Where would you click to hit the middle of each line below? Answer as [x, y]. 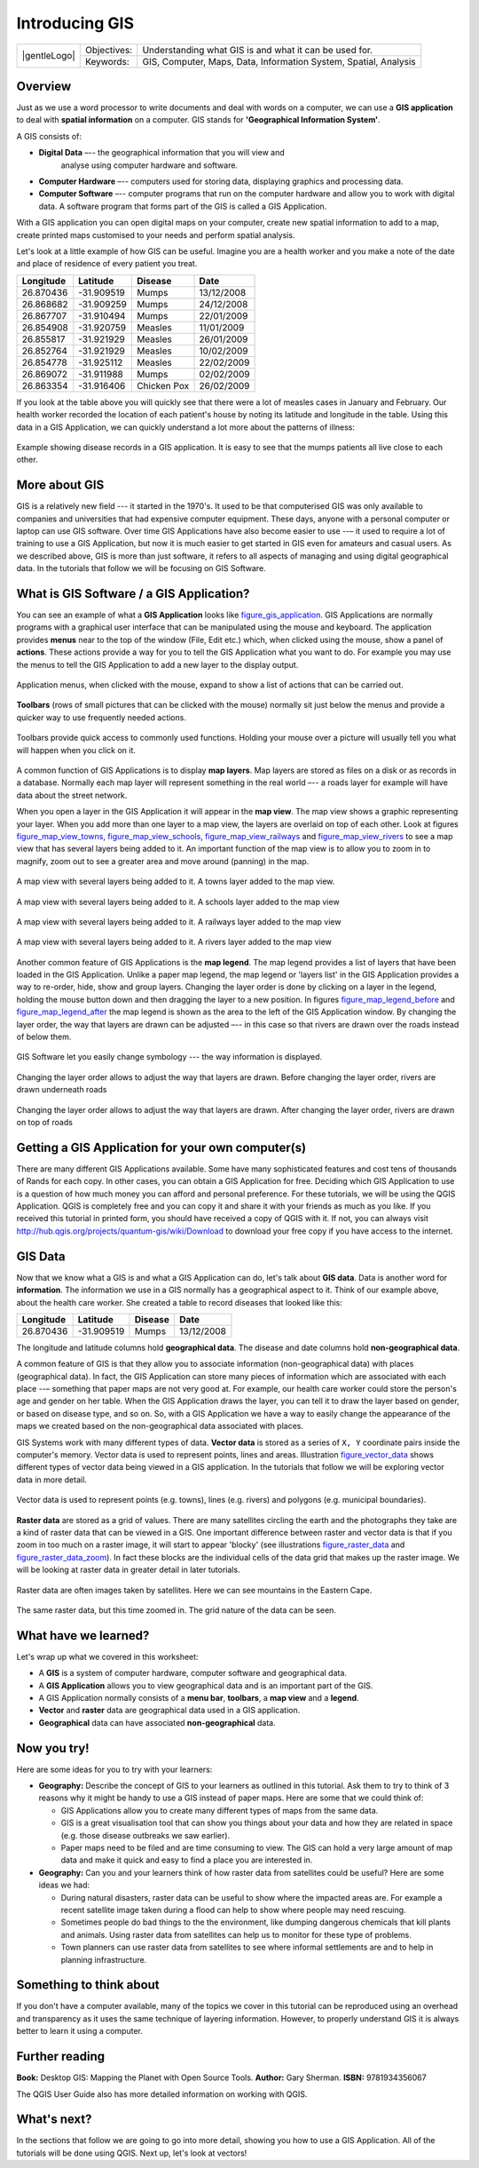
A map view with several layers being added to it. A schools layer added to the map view [178, 901]
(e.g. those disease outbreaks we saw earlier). [145, 1835]
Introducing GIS [75, 23]
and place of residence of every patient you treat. [107, 264]
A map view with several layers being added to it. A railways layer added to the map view [179, 921]
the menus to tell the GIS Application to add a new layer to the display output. [157, 664]
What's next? [54, 2120]
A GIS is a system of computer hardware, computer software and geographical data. [193, 1673]
